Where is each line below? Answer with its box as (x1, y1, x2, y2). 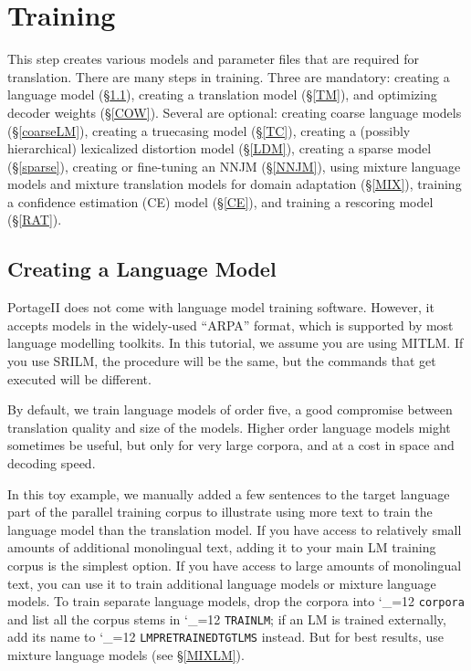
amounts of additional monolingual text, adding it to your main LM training (7, 538, 436, 557)
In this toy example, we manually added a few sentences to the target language (7, 484, 450, 503)
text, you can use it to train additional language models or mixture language (7, 573, 436, 592)
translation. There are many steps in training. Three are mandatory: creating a (7, 67, 450, 86)
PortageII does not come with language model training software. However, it (7, 298, 434, 317)
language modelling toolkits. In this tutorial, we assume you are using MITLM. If (7, 333, 464, 352)
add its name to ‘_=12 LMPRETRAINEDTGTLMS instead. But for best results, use (7, 627, 445, 646)
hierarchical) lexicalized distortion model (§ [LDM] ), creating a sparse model (7, 139, 432, 158)
